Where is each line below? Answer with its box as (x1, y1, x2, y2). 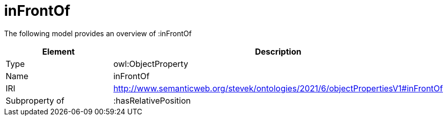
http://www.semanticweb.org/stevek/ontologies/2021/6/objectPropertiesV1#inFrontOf (113, 83, 443, 93)
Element (42, 46, 75, 57)
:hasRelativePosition (113, 95, 191, 106)
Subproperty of (6, 95, 65, 106)
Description (254, 46, 302, 57)
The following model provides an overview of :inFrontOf (4, 29, 192, 38)
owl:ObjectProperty (113, 58, 188, 69)
